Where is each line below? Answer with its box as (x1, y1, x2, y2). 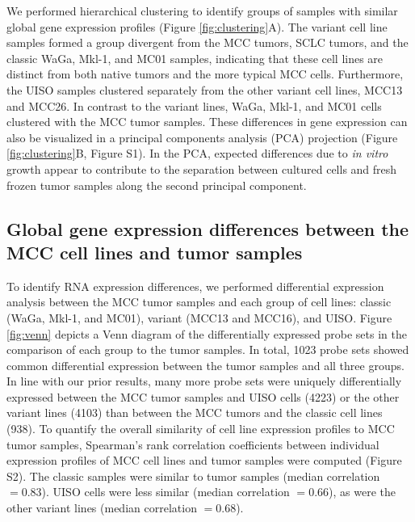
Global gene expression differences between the (6, 216, 409, 241)
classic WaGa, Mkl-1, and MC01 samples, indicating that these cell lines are (6, 49, 384, 66)
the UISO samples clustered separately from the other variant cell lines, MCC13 (6, 81, 403, 98)
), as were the (329, 483, 396, 500)
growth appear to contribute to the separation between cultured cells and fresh (6, 160, 397, 177)
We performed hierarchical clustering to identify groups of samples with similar (6, 2, 398, 19)
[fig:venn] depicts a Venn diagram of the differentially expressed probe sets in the (6, 325, 407, 342)
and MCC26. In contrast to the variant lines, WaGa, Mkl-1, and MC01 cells (6, 97, 382, 114)
